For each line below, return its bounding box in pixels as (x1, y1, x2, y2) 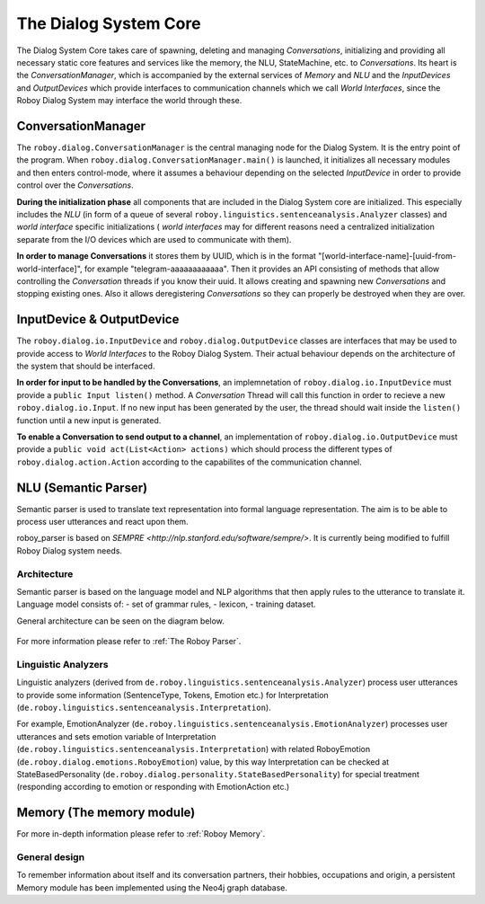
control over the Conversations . (16, 180, 134, 191)
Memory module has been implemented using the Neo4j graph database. (16, 882, 287, 893)
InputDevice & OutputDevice (16, 312, 180, 327)
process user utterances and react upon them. (16, 517, 189, 527)
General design (16, 851, 85, 864)
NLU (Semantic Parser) (16, 480, 148, 495)
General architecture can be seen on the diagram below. (16, 616, 225, 626)
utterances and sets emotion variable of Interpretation (16, 731, 216, 741)
